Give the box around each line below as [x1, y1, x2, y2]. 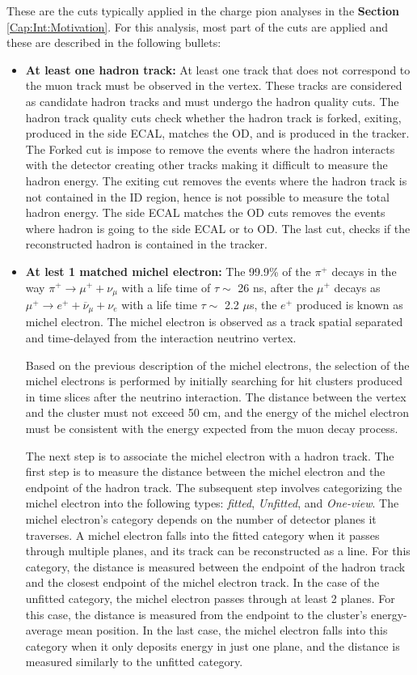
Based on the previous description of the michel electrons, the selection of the [25, 356, 410, 373]
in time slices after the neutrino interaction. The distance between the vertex [25, 388, 406, 405]
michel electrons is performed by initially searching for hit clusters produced [25, 372, 402, 389]
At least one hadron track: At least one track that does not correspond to [25, 61, 411, 78]
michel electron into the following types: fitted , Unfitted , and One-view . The [25, 495, 399, 512]
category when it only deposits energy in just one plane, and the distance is [25, 637, 400, 654]
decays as [334, 278, 381, 295]
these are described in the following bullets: [6, 34, 221, 51]
